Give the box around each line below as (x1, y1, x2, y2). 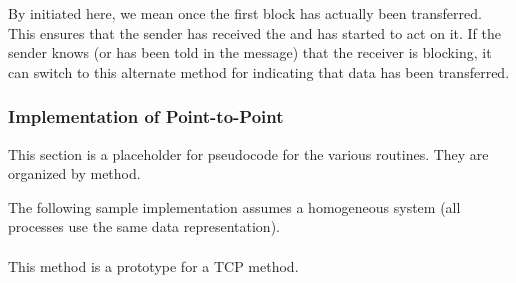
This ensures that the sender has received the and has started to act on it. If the (8, 22, 501, 43)
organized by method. (8, 163, 141, 184)
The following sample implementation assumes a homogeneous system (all (8, 196, 461, 217)
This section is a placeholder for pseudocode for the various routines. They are (8, 143, 489, 164)
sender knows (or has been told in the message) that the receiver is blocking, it (8, 42, 492, 63)
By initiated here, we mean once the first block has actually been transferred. (8, 3, 482, 23)
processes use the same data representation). (8, 216, 280, 237)
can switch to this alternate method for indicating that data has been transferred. (8, 61, 510, 82)
